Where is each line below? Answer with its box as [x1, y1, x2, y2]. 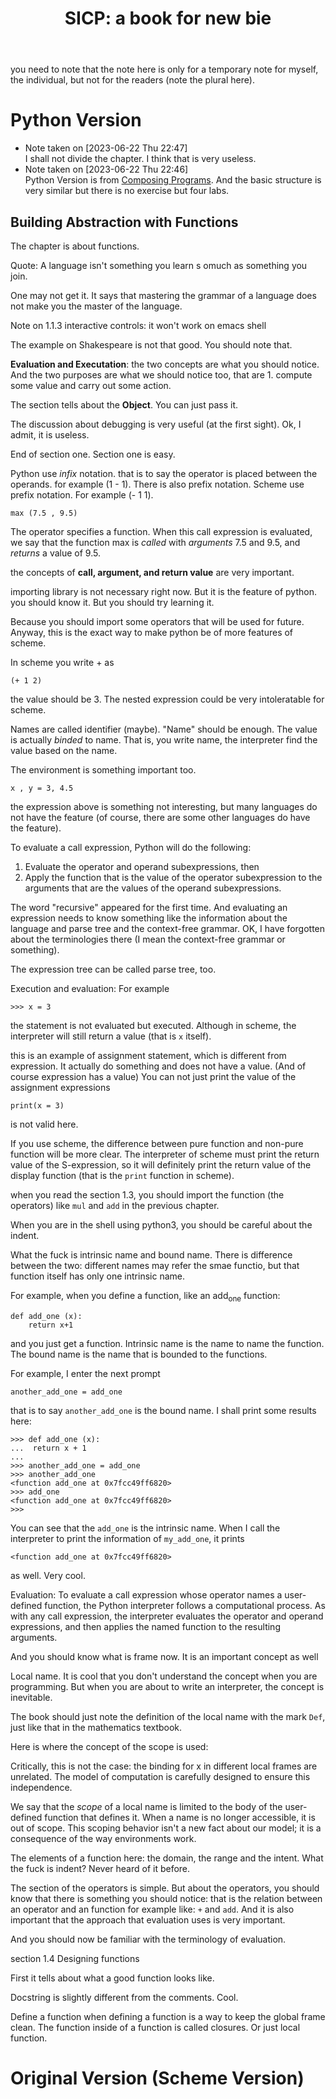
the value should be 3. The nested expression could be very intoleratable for [10, 693, 325, 705]
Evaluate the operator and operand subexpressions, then [24, 860, 260, 872]
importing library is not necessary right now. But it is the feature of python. [10, 585, 317, 597]
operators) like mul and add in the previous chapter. [10, 1199, 220, 1211]
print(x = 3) [10, 1100, 65, 1111]
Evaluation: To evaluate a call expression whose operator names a [10, 1588, 283, 1601]
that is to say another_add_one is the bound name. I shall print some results [10, 1404, 317, 1416]
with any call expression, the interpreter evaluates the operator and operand [10, 1610, 324, 1622]
